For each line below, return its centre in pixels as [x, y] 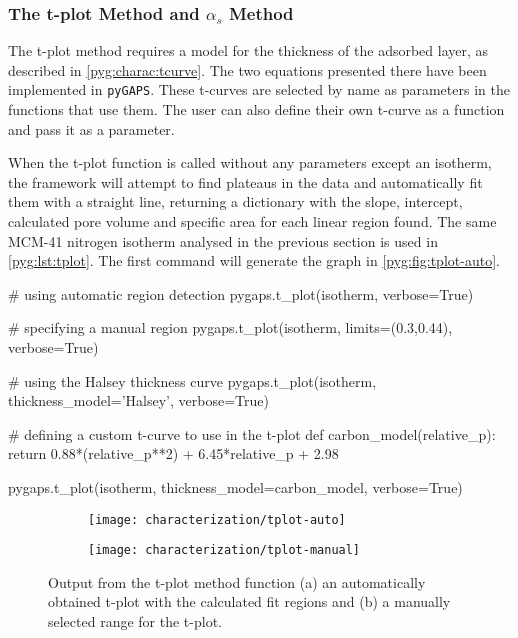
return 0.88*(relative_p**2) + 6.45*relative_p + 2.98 [173, 453]
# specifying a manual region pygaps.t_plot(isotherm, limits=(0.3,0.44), [230, 327]
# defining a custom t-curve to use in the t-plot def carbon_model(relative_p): [252, 433]
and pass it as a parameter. [91, 128]
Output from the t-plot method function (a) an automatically [237, 581]
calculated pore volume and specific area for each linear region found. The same [252, 221]
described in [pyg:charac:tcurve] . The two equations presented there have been [247, 69]
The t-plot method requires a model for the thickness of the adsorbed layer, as [248, 50]
